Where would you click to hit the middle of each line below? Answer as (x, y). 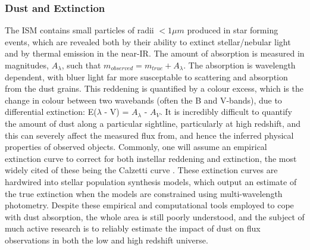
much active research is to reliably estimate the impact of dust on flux (133, 228)
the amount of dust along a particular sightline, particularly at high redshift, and (153, 123)
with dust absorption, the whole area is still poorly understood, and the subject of (155, 216)
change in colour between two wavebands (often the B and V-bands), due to (143, 100)
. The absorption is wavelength (239, 65)
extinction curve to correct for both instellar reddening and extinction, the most (151, 158)
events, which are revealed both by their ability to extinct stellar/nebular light (148, 41)
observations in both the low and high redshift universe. (107, 240)
